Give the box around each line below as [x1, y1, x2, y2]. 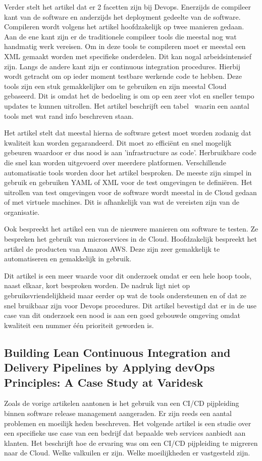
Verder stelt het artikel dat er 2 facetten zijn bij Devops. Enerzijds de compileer [4, 2, 251, 12]
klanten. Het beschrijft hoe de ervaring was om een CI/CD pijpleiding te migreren [4, 437, 258, 448]
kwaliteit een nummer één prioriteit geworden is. [4, 319, 154, 330]
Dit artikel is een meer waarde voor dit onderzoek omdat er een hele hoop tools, [4, 270, 252, 281]
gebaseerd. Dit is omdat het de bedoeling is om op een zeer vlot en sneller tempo [4, 90, 254, 101]
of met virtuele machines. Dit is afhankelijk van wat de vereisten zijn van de [4, 197, 239, 207]
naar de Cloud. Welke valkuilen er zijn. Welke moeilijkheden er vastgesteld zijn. [4, 447, 250, 458]
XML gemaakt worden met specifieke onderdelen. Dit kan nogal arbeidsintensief [4, 51, 251, 61]
